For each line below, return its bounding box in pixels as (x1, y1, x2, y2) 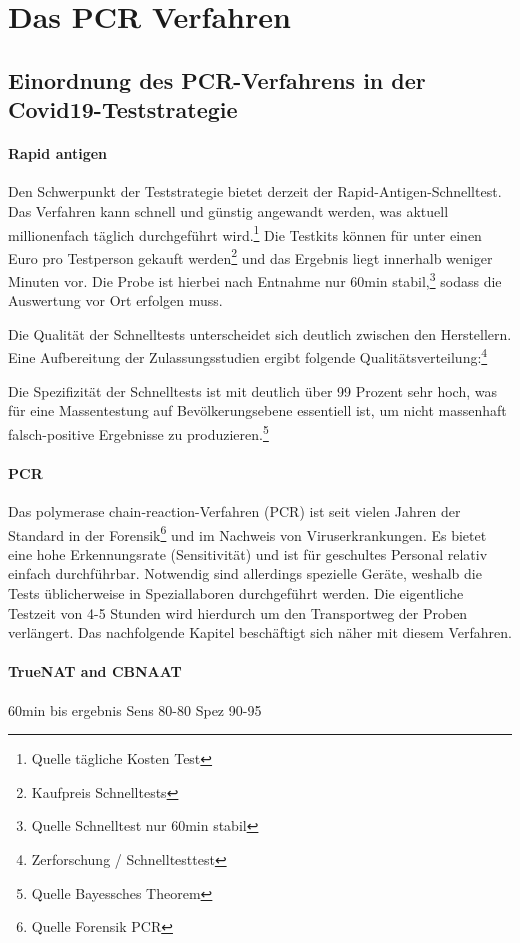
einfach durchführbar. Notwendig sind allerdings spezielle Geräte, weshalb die (8, 563, 482, 584)
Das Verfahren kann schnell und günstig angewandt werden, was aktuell (8, 200, 449, 221)
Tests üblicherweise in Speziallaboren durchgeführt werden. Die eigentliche (8, 582, 464, 603)
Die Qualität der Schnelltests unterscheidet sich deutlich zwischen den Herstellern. (8, 323, 512, 344)
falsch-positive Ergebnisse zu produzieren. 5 (8, 420, 269, 444)
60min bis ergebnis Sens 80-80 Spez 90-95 (8, 699, 262, 720)
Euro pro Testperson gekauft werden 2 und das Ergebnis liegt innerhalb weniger (8, 244, 493, 268)
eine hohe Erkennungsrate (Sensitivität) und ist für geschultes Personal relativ (8, 543, 488, 564)
